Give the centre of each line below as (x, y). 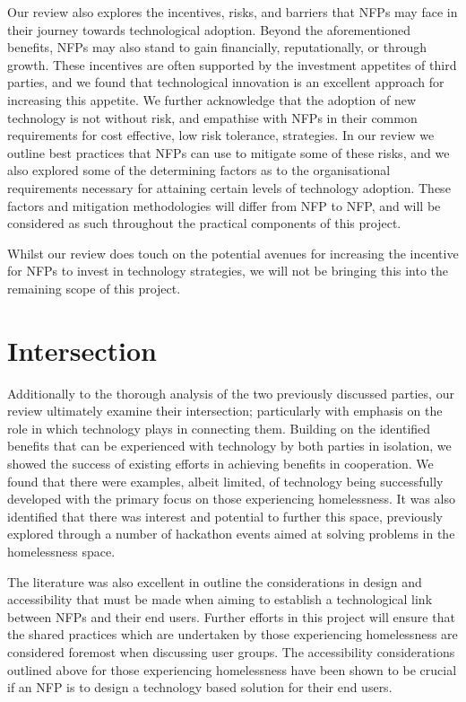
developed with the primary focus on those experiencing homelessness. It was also (232, 499)
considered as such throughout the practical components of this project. (204, 223)
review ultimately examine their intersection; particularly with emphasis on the (225, 411)
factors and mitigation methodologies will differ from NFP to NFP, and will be (224, 205)
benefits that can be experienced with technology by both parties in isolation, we (229, 446)
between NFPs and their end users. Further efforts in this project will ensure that (231, 616)
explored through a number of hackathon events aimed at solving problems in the (231, 534)
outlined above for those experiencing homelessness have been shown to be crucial (232, 669)
